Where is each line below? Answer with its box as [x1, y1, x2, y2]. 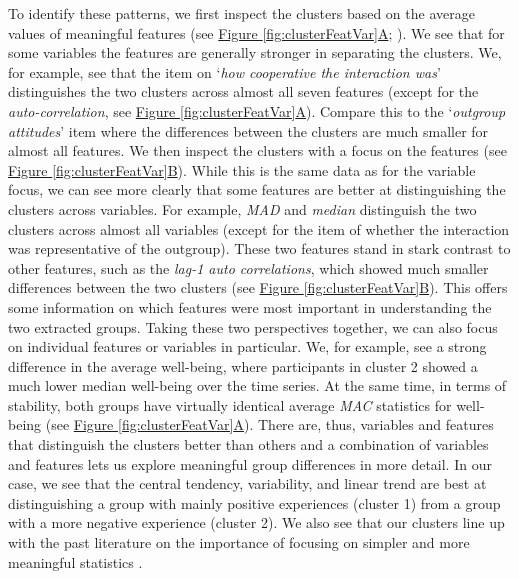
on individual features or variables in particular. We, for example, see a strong [8, 336, 487, 357]
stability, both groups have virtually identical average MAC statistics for [8, 394, 452, 415]
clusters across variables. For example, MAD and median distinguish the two [8, 198, 477, 219]
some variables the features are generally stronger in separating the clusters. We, [8, 42, 502, 63]
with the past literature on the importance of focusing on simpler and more [8, 532, 470, 553]
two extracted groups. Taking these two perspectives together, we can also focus [8, 316, 498, 337]
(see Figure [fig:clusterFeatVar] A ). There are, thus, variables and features [45, 414, 494, 435]
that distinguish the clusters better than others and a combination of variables [8, 434, 489, 455]
